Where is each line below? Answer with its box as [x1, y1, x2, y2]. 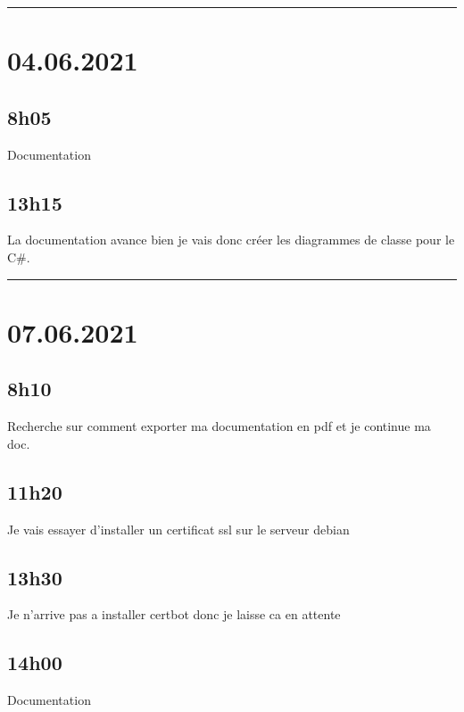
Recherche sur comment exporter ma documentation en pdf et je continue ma [7, 417, 431, 435]
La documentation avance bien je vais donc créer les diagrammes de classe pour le [7, 230, 455, 249]
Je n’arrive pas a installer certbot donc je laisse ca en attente [7, 605, 341, 624]
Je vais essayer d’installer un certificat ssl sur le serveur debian [7, 519, 350, 538]
